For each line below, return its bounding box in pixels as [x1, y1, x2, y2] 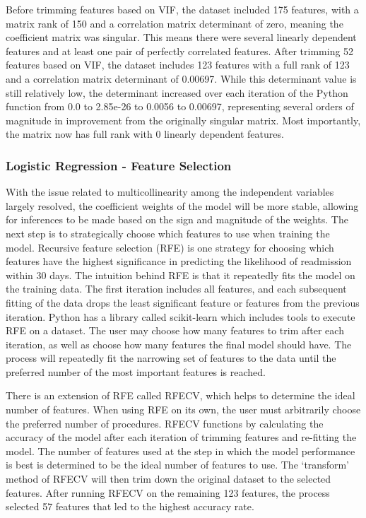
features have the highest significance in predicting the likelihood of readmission [6, 254, 352, 269]
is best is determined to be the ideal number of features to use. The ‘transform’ [6, 457, 349, 472]
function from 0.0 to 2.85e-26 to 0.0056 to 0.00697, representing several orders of [6, 99, 354, 114]
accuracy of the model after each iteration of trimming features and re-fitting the [6, 430, 357, 445]
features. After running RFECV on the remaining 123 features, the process [6, 485, 330, 500]
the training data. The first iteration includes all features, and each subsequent [6, 281, 347, 296]
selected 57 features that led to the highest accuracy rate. [6, 499, 254, 514]
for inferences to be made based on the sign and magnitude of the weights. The [6, 212, 348, 227]
